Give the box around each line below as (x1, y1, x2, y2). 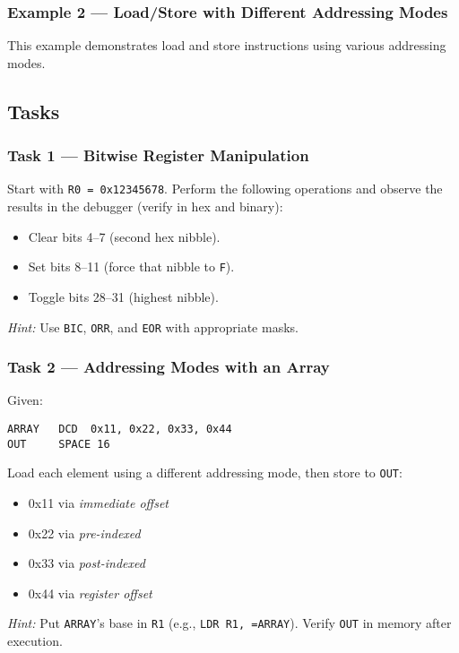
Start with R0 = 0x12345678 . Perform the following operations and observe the (7, 179, 443, 198)
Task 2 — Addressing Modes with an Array (7, 356, 330, 378)
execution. (7, 631, 63, 649)
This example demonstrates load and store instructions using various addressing (7, 36, 446, 55)
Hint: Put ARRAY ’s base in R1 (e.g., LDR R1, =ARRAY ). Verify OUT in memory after (7, 614, 452, 632)
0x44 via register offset (28, 583, 152, 602)
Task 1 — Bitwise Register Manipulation (7, 144, 309, 167)
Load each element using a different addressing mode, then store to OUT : (7, 463, 403, 482)
